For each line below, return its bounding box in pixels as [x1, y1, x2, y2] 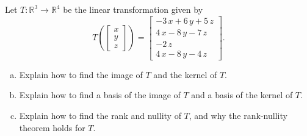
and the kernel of [153, 68, 217, 81]
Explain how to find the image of [19, 68, 143, 81]
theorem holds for [19, 121, 85, 134]
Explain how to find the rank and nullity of [19, 109, 181, 121]
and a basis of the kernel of [191, 88, 293, 101]
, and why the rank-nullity [189, 109, 287, 121]
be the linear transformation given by [63, 3, 203, 15]
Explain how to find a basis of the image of [19, 88, 181, 101]
